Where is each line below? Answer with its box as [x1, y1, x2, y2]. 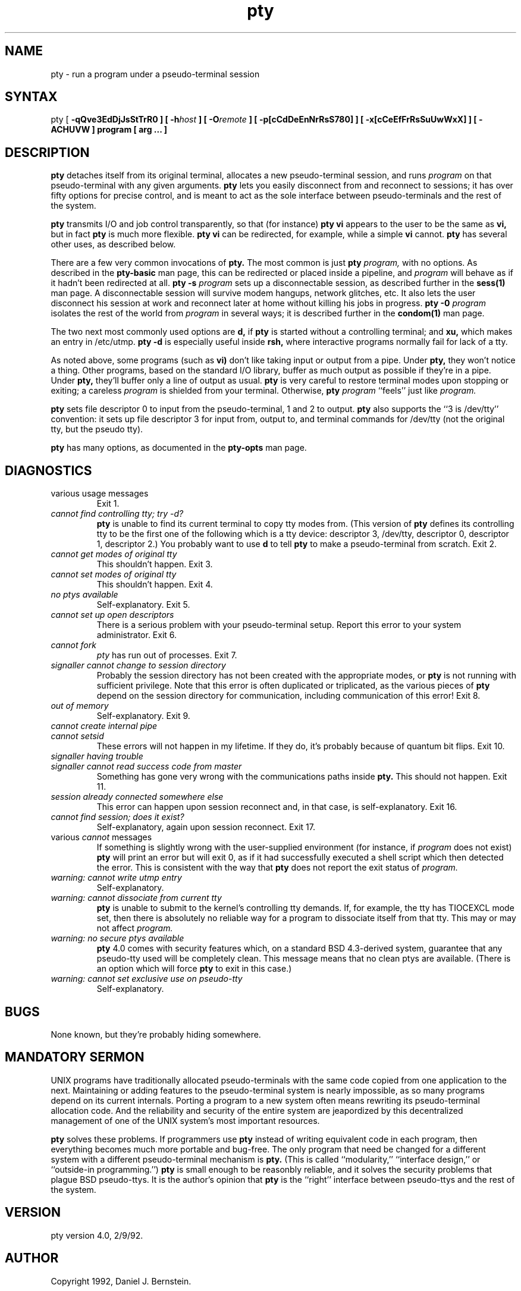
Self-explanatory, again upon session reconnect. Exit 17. [96, 822, 315, 833]
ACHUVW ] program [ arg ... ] [51, 124, 167, 135]
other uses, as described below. [51, 239, 176, 250]
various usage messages [51, 488, 149, 499]
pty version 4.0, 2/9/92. [51, 1230, 143, 1240]
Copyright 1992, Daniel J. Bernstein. [51, 1276, 192, 1286]
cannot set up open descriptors [51, 610, 174, 620]
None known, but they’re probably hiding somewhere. [51, 1029, 261, 1039]
